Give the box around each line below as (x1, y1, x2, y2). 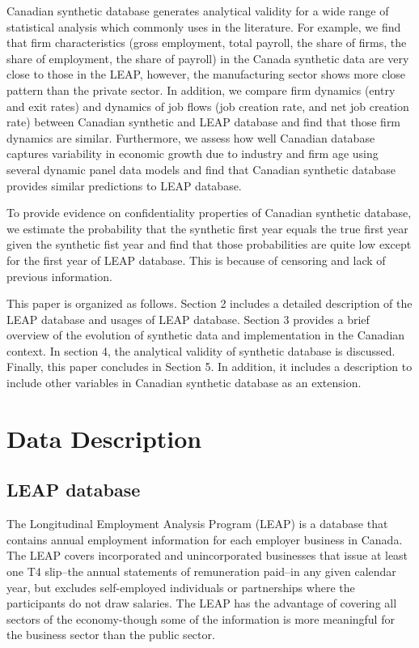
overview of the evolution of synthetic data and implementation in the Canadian (6, 326, 405, 343)
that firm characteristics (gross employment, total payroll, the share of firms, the (6, 34, 407, 51)
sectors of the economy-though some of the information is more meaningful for (6, 610, 395, 627)
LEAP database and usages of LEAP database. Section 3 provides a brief (6, 310, 370, 327)
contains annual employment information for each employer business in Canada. (6, 531, 403, 548)
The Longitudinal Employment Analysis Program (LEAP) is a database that (6, 515, 388, 532)
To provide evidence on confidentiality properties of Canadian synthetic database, (6, 204, 412, 221)
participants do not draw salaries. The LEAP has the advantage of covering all (6, 595, 397, 612)
